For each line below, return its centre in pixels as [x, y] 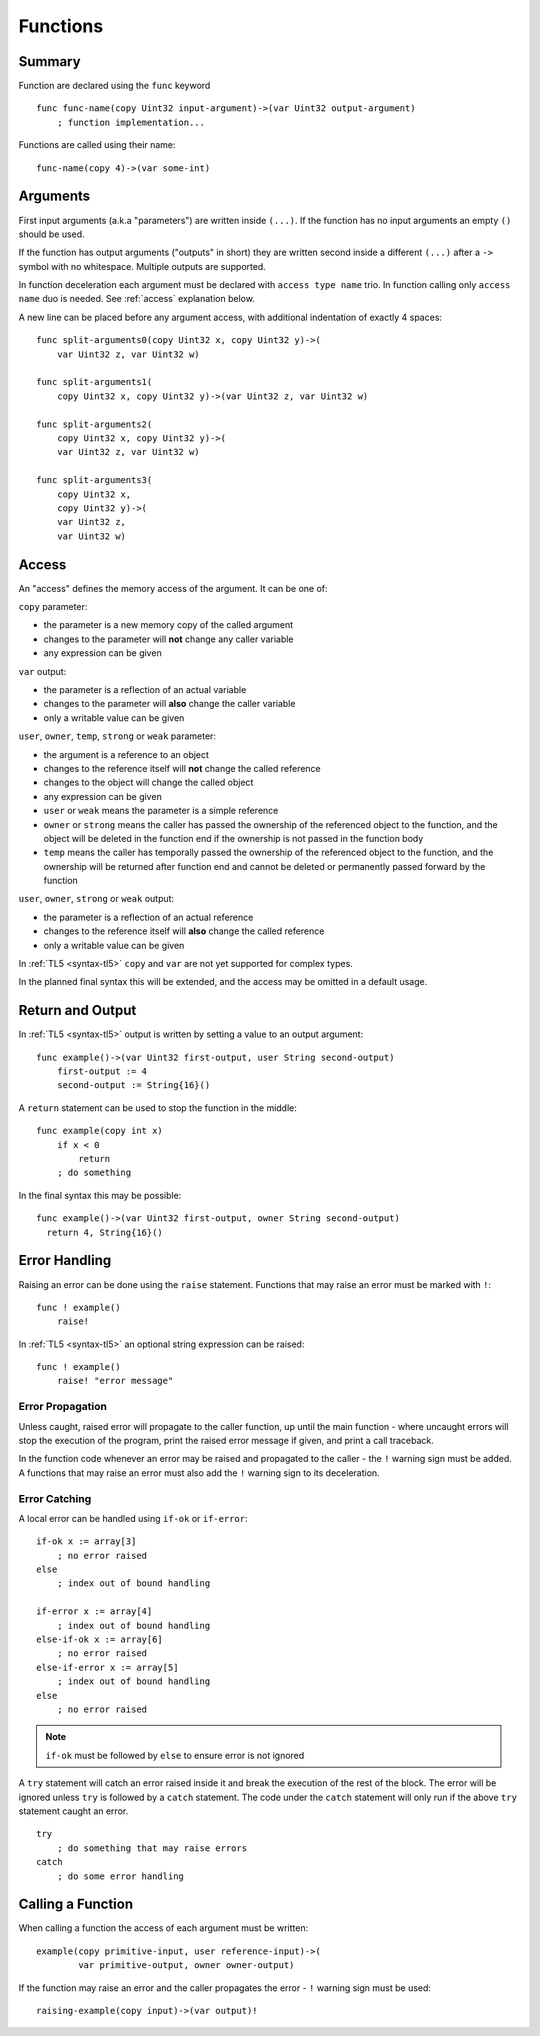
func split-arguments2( [94, 424]
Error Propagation [62, 1407]
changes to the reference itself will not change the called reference [182, 768]
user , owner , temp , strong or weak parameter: [117, 736]
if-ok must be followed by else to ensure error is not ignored [175, 1755]
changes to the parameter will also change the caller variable [169, 704]
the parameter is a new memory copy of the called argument [168, 625]
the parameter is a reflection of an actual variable [145, 689]
